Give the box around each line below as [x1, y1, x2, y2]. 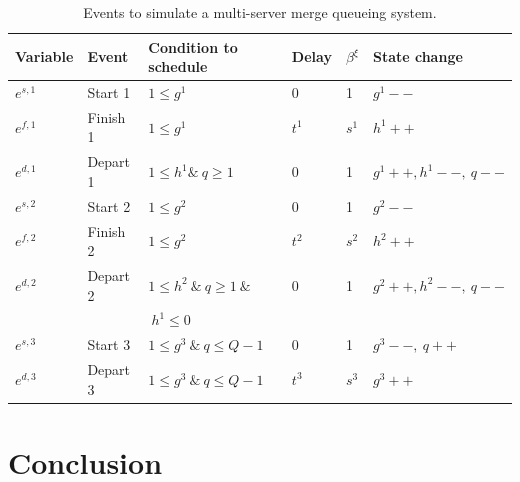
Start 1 [87, 82, 131, 103]
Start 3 [87, 334, 131, 355]
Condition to [148, 36, 238, 57]
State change [372, 46, 463, 67]
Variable [15, 46, 74, 67]
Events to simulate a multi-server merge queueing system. [83, 2, 437, 22]
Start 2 [87, 195, 131, 216]
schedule [148, 56, 208, 77]
